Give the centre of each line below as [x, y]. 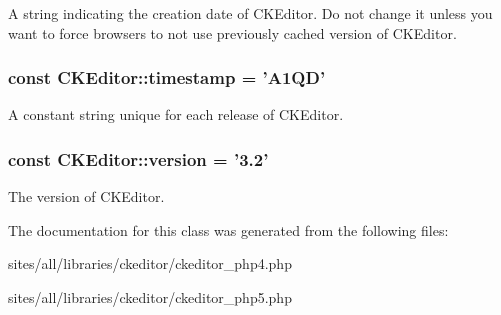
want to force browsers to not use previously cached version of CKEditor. [232, 32]
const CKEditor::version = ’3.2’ [138, 158]
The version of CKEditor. [86, 196]
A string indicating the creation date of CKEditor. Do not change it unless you [250, 13]
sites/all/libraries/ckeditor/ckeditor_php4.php [150, 263]
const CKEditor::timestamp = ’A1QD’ [167, 77]
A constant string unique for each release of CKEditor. [176, 114]
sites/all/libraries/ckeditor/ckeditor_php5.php [150, 297]
